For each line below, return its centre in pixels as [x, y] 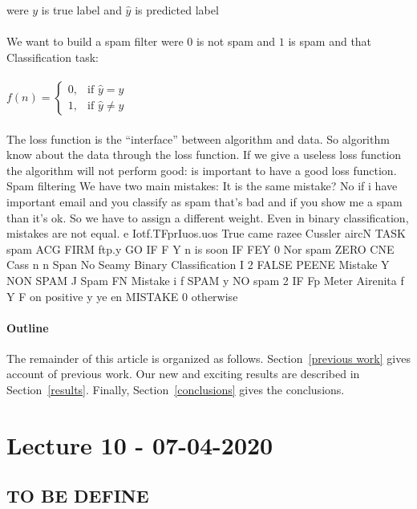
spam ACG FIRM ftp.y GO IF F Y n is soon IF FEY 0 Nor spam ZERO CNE [200, 248]
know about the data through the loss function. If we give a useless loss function [204, 155]
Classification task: [53, 57]
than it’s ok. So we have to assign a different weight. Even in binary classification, [208, 217]
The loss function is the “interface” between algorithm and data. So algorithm [198, 138]
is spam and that [330, 41]
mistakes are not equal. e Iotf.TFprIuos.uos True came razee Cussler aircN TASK [206, 233]
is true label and [81, 10]
